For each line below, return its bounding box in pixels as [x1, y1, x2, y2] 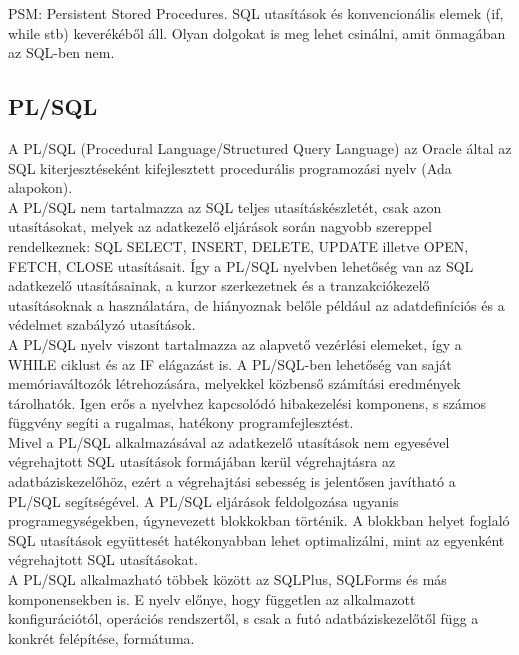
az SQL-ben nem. [8, 42, 115, 63]
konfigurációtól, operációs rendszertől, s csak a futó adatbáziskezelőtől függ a [8, 608, 479, 629]
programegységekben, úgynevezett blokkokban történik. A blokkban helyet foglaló [8, 510, 510, 531]
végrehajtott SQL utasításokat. [8, 549, 198, 570]
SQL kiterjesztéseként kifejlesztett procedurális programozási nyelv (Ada [8, 157, 452, 178]
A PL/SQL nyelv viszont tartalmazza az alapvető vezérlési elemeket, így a [8, 333, 462, 354]
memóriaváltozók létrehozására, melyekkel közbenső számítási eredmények [8, 373, 461, 394]
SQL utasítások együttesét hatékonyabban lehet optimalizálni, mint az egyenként [8, 529, 505, 550]
